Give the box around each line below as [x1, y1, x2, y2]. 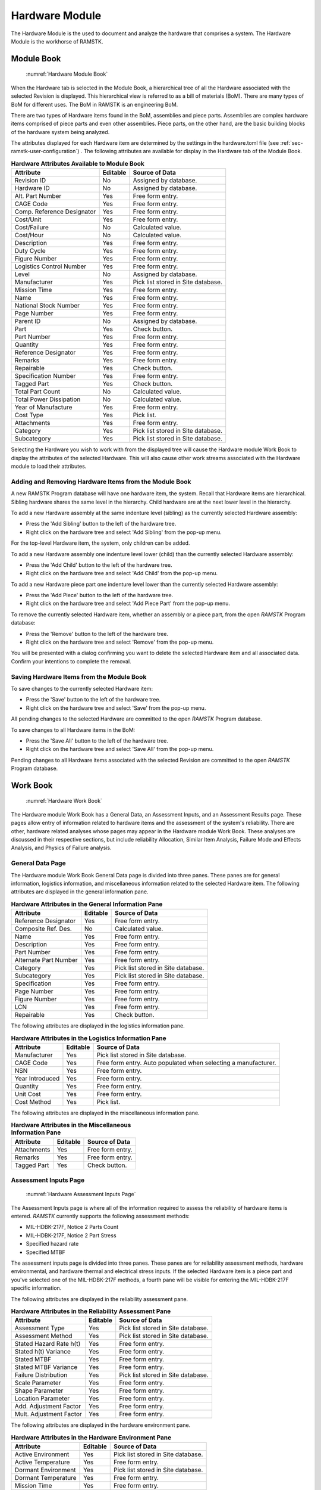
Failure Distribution [14, 1371, 68, 1379]
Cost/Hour [14, 231, 44, 240]
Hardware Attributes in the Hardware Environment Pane [11, 1433, 172, 1442]
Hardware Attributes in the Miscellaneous [11, 1121, 131, 1129]
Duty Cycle [14, 247, 46, 255]
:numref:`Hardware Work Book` [26, 797, 102, 805]
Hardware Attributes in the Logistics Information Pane [11, 1034, 166, 1042]
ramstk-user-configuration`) [11, 148, 80, 155]
